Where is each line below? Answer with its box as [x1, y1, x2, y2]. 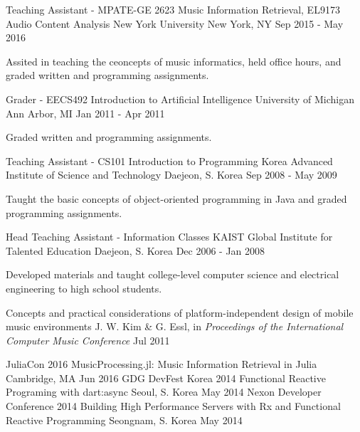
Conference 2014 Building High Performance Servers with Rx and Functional [6, 399, 341, 413]
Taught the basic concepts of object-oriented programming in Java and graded [6, 191, 347, 206]
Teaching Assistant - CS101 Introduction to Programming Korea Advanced [6, 153, 333, 168]
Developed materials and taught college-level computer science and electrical [6, 267, 339, 282]
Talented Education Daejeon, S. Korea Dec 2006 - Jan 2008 [6, 243, 265, 258]
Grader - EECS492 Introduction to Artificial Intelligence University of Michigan [6, 91, 355, 106]
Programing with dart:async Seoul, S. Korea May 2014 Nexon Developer [6, 384, 322, 399]
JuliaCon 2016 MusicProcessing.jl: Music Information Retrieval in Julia [6, 357, 317, 372]
